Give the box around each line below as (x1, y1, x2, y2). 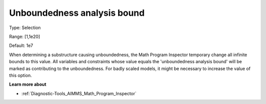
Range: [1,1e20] (9, 34, 40, 39)
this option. (9, 72, 32, 78)
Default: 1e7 (9, 42, 33, 49)
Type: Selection (9, 25, 41, 31)
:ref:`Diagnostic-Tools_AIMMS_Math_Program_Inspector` (21, 90, 137, 96)
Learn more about (9, 81, 47, 87)
